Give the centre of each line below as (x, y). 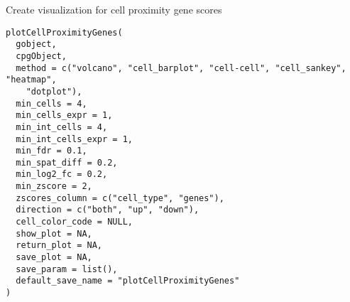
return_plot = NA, (59, 246)
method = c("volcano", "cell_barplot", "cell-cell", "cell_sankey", (181, 68)
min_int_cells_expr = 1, (74, 139)
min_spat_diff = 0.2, (67, 162)
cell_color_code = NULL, (74, 222)
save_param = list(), (67, 269)
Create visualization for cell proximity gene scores (114, 9)
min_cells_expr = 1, (64, 115)
